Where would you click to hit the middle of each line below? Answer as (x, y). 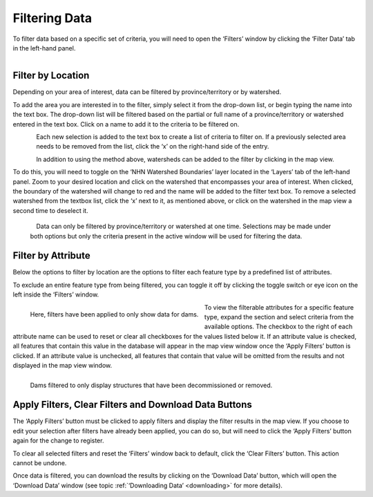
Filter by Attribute (51, 256)
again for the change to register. (58, 441)
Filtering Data (52, 18)
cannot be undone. (40, 462)
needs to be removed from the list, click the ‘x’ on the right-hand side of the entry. (153, 147)
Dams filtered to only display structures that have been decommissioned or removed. (151, 385)
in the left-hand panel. (44, 48)
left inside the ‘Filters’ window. (56, 294)
